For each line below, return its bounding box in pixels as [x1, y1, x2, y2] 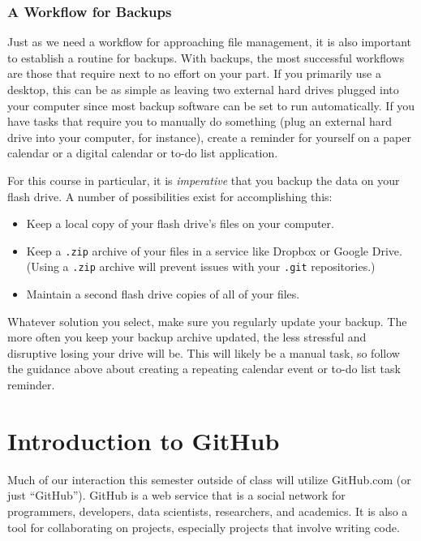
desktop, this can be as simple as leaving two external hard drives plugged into [7, 81, 399, 97]
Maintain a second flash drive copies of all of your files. [26, 286, 300, 303]
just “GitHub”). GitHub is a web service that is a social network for [7, 487, 346, 504]
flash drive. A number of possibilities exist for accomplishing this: [7, 187, 333, 204]
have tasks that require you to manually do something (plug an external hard [7, 113, 393, 130]
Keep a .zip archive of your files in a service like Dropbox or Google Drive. [26, 242, 402, 259]
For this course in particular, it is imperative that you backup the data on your [7, 171, 400, 188]
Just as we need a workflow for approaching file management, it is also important [7, 33, 412, 50]
